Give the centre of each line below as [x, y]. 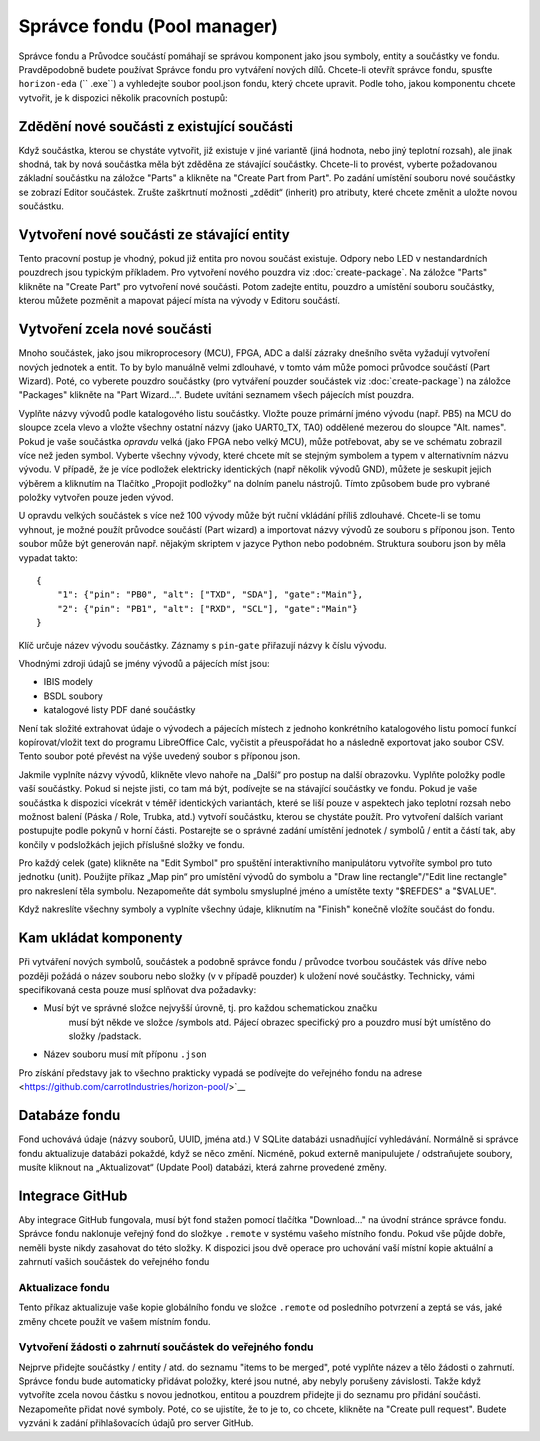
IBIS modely [68, 682]
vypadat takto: [48, 557]
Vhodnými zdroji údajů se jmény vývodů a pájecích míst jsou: [144, 663]
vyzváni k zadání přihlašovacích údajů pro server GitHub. [136, 1423]
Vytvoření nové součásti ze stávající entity [154, 234]
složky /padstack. [105, 1036]
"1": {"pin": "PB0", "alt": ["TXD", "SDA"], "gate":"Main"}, [210, 594]
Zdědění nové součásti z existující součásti [156, 126]
